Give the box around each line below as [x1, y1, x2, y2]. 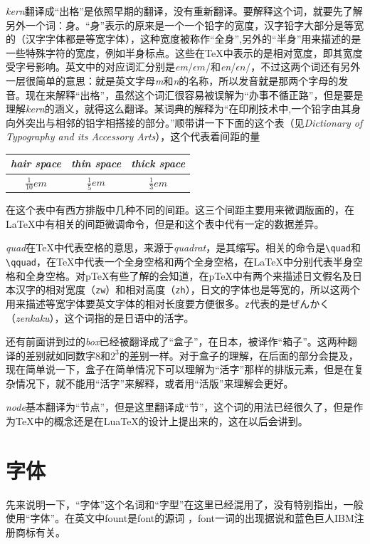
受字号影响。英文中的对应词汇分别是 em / [6, 59, 193, 74]
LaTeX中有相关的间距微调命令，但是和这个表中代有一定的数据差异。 [6, 216, 324, 231]
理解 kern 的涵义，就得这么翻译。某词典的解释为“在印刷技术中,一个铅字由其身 [6, 101, 361, 116]
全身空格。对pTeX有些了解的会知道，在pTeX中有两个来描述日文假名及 [25, 268, 352, 283]
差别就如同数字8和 [25, 347, 110, 362]
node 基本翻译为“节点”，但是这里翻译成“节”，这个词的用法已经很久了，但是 [6, 399, 354, 414]
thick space [131, 156, 186, 171]
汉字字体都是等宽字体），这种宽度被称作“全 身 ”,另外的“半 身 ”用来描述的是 [25, 31, 361, 46]
